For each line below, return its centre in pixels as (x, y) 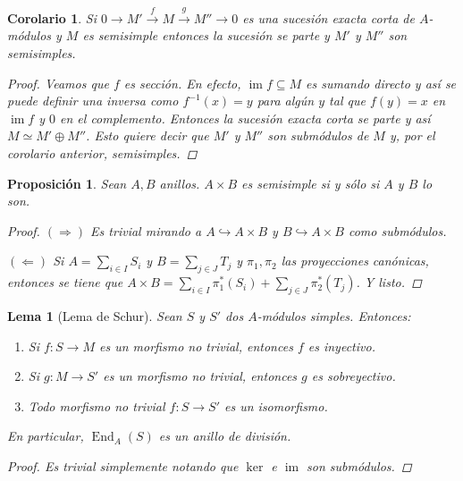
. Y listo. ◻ (389, 282)
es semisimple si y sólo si (311, 183)
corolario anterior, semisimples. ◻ (102, 152)
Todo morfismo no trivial (97, 405)
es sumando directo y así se (381, 83)
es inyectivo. (341, 346)
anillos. (180, 183)
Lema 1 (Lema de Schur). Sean (95, 315)
